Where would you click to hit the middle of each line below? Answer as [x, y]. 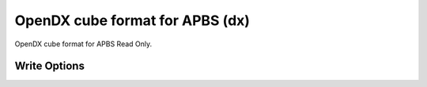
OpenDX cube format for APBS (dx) [132, 20]
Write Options [49, 66]
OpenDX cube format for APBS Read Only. [83, 44]
